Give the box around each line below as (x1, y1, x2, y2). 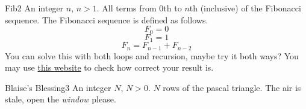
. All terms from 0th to (96, 2, 182, 14)
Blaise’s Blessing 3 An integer (5, 81, 111, 93)
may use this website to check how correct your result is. (5, 61, 214, 74)
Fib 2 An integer (5, 2, 64, 14)
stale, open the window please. (5, 93, 116, 105)
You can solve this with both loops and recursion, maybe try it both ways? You (5, 49, 299, 62)
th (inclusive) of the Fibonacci (189, 2, 301, 14)
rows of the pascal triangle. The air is (163, 81, 301, 93)
